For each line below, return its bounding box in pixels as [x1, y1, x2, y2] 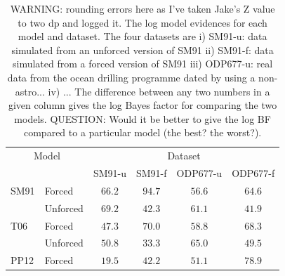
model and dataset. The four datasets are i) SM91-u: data [18, 29, 267, 44]
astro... [15, 84, 45, 98]
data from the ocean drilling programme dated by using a [7, 70, 256, 84]
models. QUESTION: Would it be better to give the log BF [14, 111, 271, 126]
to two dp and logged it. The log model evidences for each [18, 15, 267, 29]
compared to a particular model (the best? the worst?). [23, 125, 262, 140]
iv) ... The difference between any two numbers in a [48, 84, 270, 98]
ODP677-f [232, 166, 275, 180]
